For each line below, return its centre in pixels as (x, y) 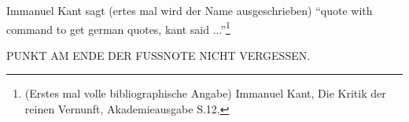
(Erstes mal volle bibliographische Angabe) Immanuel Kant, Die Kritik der (205, 93)
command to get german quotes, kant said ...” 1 (118, 28)
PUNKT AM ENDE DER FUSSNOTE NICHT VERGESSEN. (158, 55)
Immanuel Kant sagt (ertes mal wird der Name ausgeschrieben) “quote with (190, 10)
